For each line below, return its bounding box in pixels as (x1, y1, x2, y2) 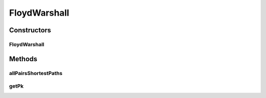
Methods (9, 54, 37, 63)
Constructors (9, 26, 51, 34)
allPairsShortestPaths (9, 70, 63, 76)
